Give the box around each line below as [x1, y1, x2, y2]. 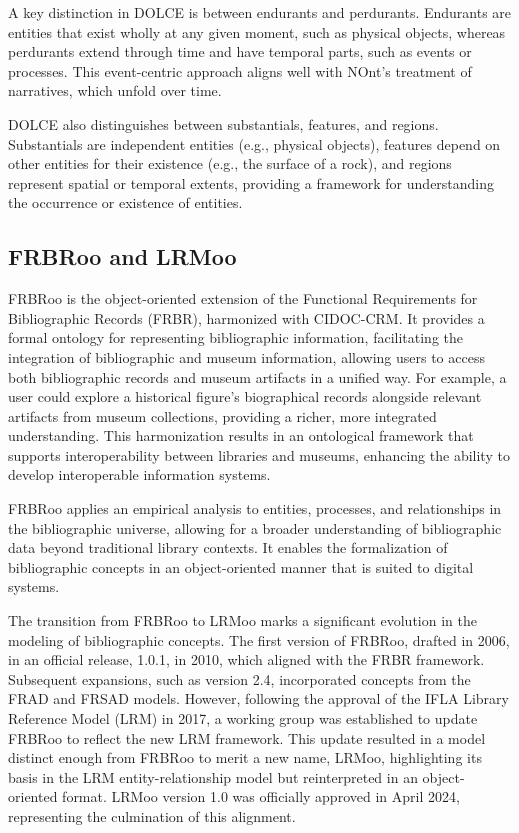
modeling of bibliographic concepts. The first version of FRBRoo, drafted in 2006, [8, 629, 510, 650]
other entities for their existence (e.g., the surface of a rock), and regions [8, 153, 452, 174]
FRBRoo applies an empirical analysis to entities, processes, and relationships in [8, 498, 502, 519]
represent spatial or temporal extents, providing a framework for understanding [8, 172, 495, 193]
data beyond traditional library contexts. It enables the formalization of [8, 537, 448, 558]
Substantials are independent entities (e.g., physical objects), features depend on [8, 133, 501, 154]
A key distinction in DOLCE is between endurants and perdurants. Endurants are [8, 2, 512, 22]
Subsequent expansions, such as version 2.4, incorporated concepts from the [8, 668, 471, 689]
